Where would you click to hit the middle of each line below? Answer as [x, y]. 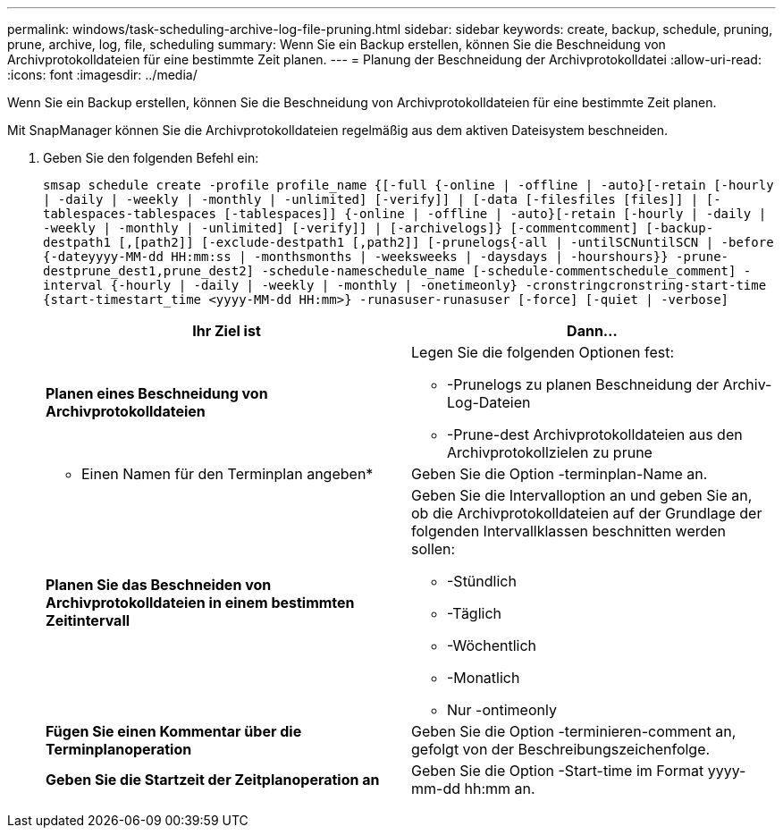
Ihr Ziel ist [227, 331]
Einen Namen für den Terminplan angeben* [227, 474]
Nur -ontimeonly [502, 710]
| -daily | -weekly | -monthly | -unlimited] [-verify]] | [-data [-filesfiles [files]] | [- [382, 199]
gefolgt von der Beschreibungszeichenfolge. [561, 749]
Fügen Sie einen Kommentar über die [174, 731]
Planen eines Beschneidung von [157, 393]
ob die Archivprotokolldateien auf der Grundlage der [587, 513]
